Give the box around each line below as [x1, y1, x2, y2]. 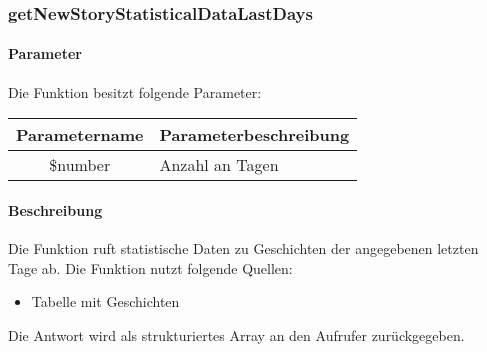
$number [49, 153, 111, 177]
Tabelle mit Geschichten [31, 291, 180, 312]
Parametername [16, 123, 144, 147]
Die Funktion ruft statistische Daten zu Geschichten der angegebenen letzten [8, 238, 479, 259]
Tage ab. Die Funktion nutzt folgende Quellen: [8, 257, 293, 278]
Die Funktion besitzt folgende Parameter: [8, 81, 262, 102]
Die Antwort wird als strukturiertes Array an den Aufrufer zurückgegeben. [8, 324, 465, 345]
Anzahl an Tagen [159, 153, 279, 177]
